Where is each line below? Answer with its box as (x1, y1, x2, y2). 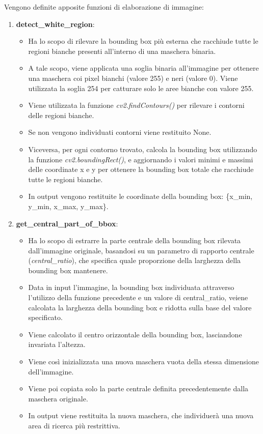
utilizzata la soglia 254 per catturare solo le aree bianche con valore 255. (28, 82, 254, 93)
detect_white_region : (16, 18, 95, 29)
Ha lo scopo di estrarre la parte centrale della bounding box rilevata (28, 235, 241, 246)
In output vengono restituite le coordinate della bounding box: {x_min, (28, 191, 253, 201)
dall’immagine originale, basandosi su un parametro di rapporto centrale (28, 245, 254, 255)
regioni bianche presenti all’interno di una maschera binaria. (28, 45, 216, 56)
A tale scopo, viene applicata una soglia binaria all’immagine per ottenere (28, 63, 259, 73)
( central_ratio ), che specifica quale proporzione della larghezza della (28, 255, 241, 266)
